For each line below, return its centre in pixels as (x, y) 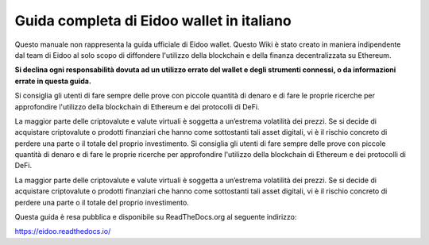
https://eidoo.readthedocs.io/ (63, 232)
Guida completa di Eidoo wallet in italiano (153, 21)
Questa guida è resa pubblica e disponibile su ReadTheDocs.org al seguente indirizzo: (156, 217)
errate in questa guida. (53, 81)
